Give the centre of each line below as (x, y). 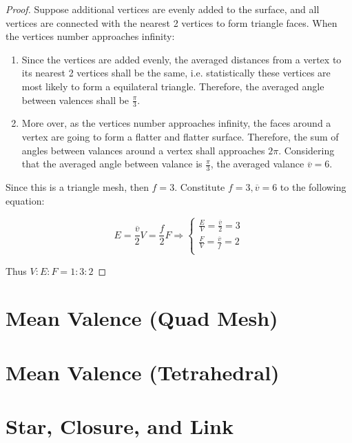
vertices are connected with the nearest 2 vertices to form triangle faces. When (172, 22)
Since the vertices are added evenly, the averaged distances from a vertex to (182, 59)
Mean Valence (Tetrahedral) (143, 372)
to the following (313, 187)
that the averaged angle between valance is (112, 164)
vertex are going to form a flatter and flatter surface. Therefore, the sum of (180, 136)
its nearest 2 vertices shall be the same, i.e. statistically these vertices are (176, 73)
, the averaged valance (257, 164)
